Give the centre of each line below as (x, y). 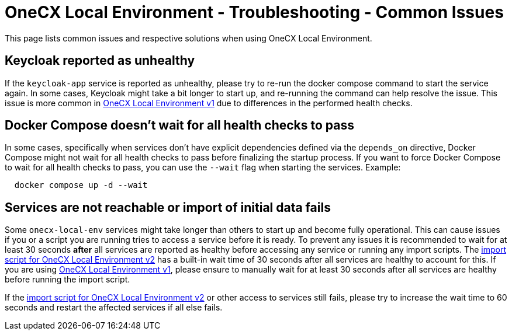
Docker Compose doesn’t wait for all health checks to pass (180, 125)
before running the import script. (68, 280)
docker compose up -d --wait (81, 185)
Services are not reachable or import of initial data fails (168, 207)
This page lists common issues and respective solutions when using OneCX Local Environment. (188, 38)
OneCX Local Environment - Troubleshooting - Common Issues (254, 12)
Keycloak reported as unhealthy (100, 61)
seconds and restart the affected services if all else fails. (114, 308)
